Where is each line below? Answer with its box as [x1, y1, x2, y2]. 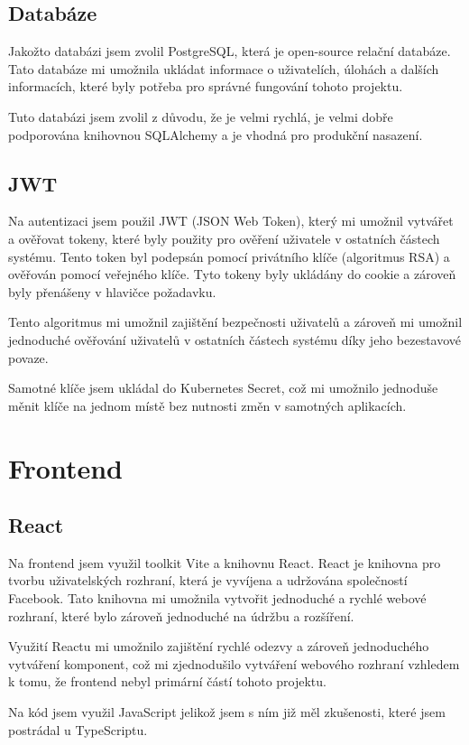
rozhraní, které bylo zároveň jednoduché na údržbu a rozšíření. [8, 606, 354, 625]
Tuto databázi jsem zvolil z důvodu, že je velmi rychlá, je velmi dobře [8, 107, 393, 126]
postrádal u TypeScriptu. [8, 720, 148, 739]
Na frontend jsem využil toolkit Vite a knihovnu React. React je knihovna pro [8, 553, 441, 572]
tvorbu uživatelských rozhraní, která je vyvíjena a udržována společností [8, 571, 408, 590]
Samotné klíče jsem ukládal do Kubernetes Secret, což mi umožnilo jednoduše [8, 378, 438, 397]
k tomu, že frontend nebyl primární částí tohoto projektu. [8, 672, 326, 691]
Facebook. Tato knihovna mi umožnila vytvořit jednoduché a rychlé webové [8, 589, 427, 608]
